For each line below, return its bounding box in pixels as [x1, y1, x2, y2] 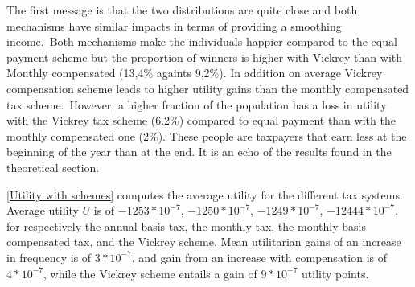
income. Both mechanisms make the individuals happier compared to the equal [6, 33, 397, 50]
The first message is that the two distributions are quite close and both [6, 2, 358, 18]
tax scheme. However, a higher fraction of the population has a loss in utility [6, 96, 387, 113]
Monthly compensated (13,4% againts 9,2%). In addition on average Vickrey [6, 64, 383, 81]
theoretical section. [6, 158, 100, 175]
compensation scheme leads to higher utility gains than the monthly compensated [6, 80, 409, 96]
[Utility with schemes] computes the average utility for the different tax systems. [6, 186, 403, 203]
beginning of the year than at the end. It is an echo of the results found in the [6, 143, 392, 160]
